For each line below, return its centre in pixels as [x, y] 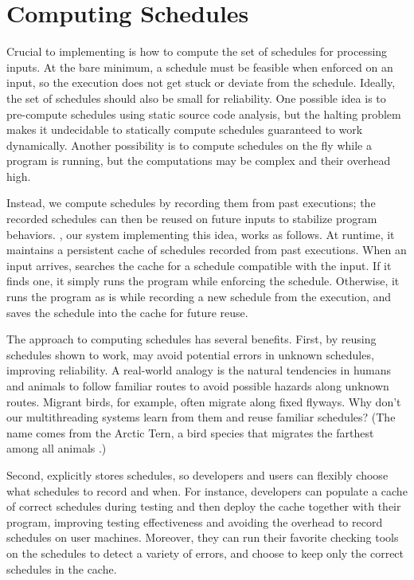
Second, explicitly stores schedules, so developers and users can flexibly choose [197, 474]
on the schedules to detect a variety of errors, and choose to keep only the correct [205, 553]
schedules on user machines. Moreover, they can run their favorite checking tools [203, 537]
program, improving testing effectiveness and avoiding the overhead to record [195, 521]
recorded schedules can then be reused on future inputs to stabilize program [192, 219]
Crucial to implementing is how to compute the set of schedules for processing [197, 51]
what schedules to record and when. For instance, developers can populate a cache [207, 490]
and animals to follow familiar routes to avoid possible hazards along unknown [198, 386]
